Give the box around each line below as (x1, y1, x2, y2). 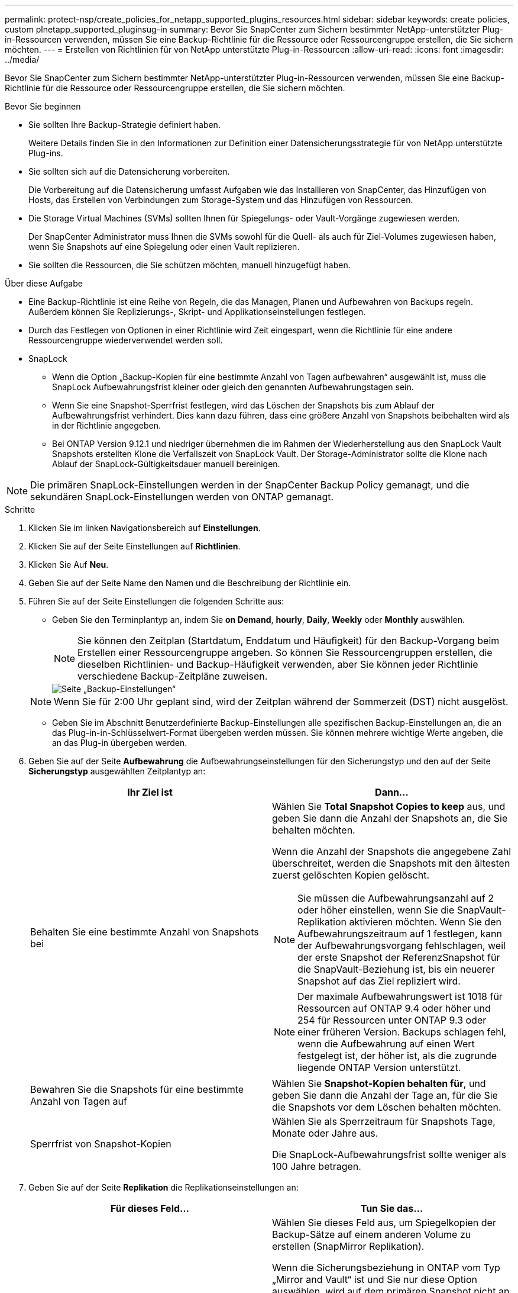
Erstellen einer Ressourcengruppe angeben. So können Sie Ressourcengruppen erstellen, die (77, 646, 493, 658)
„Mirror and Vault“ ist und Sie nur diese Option (272, 1273, 478, 1285)
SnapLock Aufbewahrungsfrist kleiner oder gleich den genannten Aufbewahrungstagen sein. (52, 382, 414, 392)
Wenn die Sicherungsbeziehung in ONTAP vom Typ (272, 1262, 500, 1273)
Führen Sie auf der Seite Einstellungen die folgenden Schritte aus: (28, 596, 284, 606)
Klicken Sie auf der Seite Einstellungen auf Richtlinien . (28, 541, 241, 551)
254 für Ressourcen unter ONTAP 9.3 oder (297, 1014, 487, 1026)
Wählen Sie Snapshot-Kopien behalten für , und (272, 1077, 486, 1089)
